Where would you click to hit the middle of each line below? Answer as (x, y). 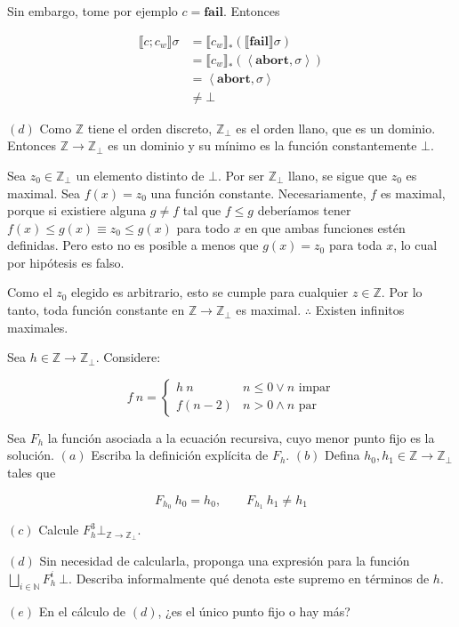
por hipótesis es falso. (66, 262)
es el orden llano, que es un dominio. (336, 128)
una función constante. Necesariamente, (258, 193)
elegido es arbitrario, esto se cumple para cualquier (210, 292)
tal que (202, 210)
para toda (355, 245)
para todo (203, 227)
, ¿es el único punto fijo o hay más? (254, 611)
